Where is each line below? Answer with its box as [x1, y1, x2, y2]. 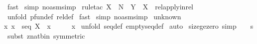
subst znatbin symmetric [7, 30, 85, 41]
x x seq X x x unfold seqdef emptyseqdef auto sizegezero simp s [4, 21, 254, 31]
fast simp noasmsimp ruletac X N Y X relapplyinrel [7, 1, 194, 11]
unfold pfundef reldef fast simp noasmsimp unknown [7, 11, 181, 21]
